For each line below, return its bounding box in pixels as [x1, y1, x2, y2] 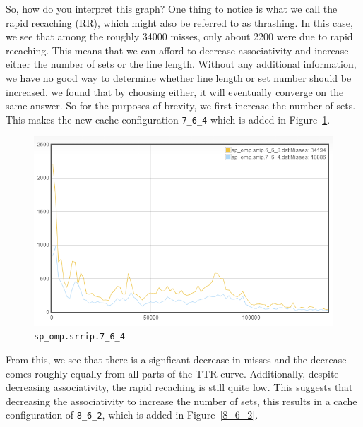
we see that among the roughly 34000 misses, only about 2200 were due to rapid [6, 29, 353, 44]
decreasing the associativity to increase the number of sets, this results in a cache [6, 393, 357, 408]
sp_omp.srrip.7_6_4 [34, 332, 125, 342]
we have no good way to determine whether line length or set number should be [6, 70, 352, 85]
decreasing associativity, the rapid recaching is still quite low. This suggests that [6, 380, 353, 395]
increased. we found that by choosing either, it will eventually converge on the [6, 84, 344, 99]
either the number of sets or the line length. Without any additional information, [6, 56, 357, 71]
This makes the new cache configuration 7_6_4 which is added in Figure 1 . [6, 112, 331, 126]
